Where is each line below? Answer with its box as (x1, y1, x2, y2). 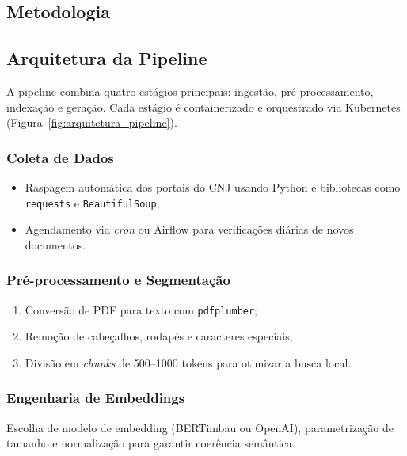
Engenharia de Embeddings (6, 388, 185, 408)
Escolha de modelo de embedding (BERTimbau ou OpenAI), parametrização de (6, 419, 394, 435)
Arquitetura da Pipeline (6, 46, 207, 70)
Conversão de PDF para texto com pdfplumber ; (25, 301, 258, 317)
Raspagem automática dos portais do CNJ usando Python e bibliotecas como (25, 178, 401, 195)
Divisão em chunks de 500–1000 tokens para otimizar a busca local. (25, 354, 352, 370)
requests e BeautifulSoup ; (25, 194, 160, 211)
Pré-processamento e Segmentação (6, 270, 230, 290)
